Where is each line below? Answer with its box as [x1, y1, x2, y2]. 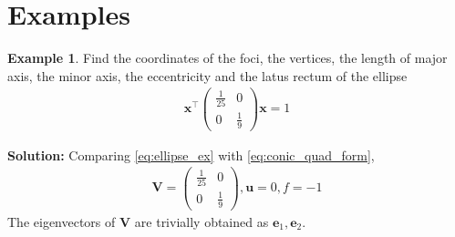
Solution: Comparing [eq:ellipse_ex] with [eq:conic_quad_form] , [7, 145, 375, 164]
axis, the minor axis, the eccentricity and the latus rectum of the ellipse [7, 66, 408, 85]
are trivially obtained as [134, 211, 269, 231]
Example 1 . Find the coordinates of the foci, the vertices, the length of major [7, 48, 448, 67]
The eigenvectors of [7, 211, 116, 231]
